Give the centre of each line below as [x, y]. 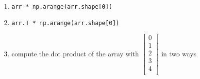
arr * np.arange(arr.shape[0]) [62, 7]
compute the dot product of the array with [75, 53]
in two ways [179, 53]
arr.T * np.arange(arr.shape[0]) [65, 23]
